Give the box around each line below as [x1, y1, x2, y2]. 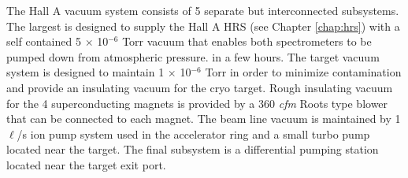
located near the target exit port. [6, 156, 166, 172]
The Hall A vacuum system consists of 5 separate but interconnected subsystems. [6, 2, 399, 18]
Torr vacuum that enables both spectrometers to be [122, 33, 372, 50]
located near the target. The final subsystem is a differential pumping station [6, 141, 379, 158]
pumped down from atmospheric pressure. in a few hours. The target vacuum [6, 48, 380, 65]
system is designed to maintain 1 [6, 64, 165, 80]
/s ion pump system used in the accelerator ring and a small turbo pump [17, 125, 370, 142]
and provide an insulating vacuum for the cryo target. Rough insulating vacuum [6, 79, 393, 95]
